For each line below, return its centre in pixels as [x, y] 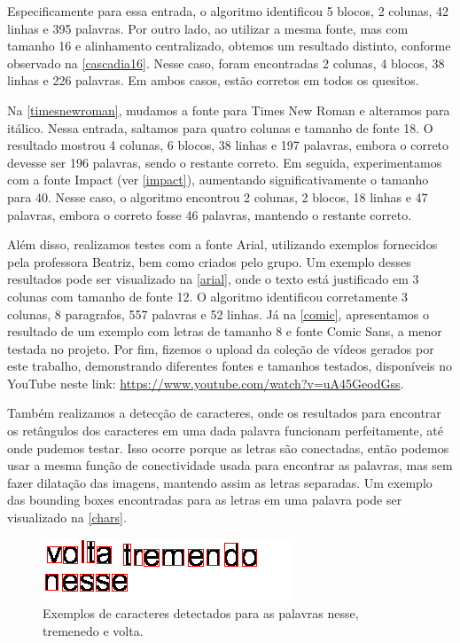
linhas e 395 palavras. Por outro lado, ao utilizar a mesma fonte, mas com [208, 28]
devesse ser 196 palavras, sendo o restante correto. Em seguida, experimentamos [225, 162]
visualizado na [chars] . [67, 518]
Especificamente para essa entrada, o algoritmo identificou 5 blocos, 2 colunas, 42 [228, 11]
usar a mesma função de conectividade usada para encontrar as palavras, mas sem [230, 465]
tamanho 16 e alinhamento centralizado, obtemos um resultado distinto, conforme [229, 46]
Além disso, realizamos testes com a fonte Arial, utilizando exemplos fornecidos [222, 244]
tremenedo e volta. [93, 630]
